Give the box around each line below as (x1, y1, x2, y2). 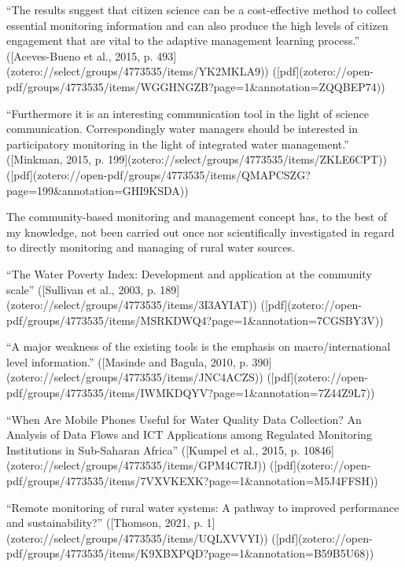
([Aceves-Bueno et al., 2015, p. (6, 47, 153, 64)
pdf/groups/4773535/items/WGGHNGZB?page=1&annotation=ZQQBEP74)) (6, 78, 385, 94)
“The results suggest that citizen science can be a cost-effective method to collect (6, 2, 397, 17)
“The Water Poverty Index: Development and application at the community (6, 265, 372, 282)
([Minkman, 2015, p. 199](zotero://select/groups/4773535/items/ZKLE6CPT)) (6, 151, 387, 168)
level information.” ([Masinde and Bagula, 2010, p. (6, 353, 249, 370)
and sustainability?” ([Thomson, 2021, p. (6, 514, 203, 531)
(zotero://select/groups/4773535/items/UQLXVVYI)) (6, 529, 268, 546)
